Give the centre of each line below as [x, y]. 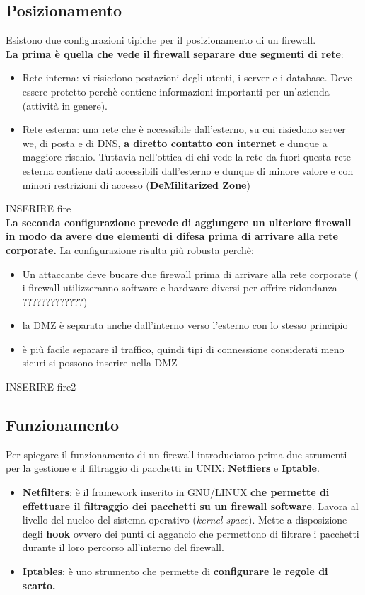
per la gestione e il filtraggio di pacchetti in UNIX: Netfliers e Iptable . [163, 468]
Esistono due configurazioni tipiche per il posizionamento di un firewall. [161, 40]
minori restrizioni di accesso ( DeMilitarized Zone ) [136, 184]
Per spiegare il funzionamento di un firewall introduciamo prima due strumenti [176, 454]
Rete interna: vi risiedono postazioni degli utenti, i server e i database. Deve [187, 77]
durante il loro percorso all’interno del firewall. [123, 547]
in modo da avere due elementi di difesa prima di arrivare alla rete [172, 236]
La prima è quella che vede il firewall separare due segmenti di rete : [175, 53]
